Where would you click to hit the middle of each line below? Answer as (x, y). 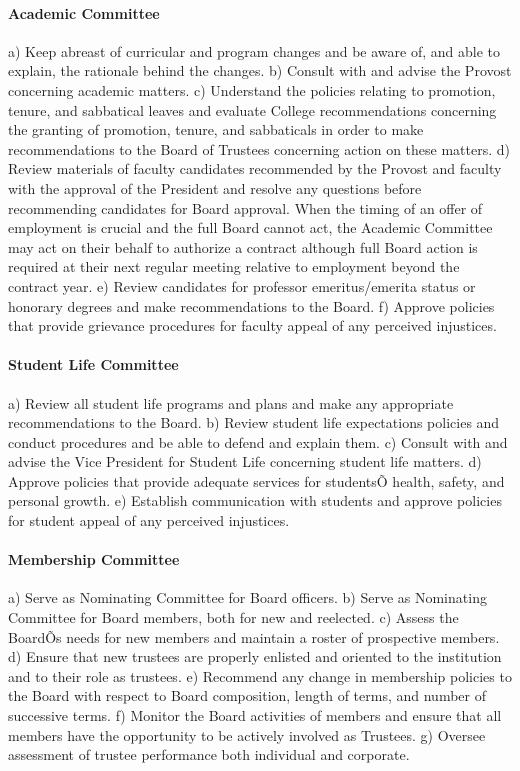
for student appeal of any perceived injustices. (149, 520)
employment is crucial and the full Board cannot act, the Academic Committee (250, 227)
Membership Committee (94, 559)
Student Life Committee (93, 364)
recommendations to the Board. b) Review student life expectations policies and (254, 422)
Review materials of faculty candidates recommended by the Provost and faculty (255, 168)
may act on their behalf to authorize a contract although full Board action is (243, 246)
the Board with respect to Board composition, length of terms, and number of (247, 695)
